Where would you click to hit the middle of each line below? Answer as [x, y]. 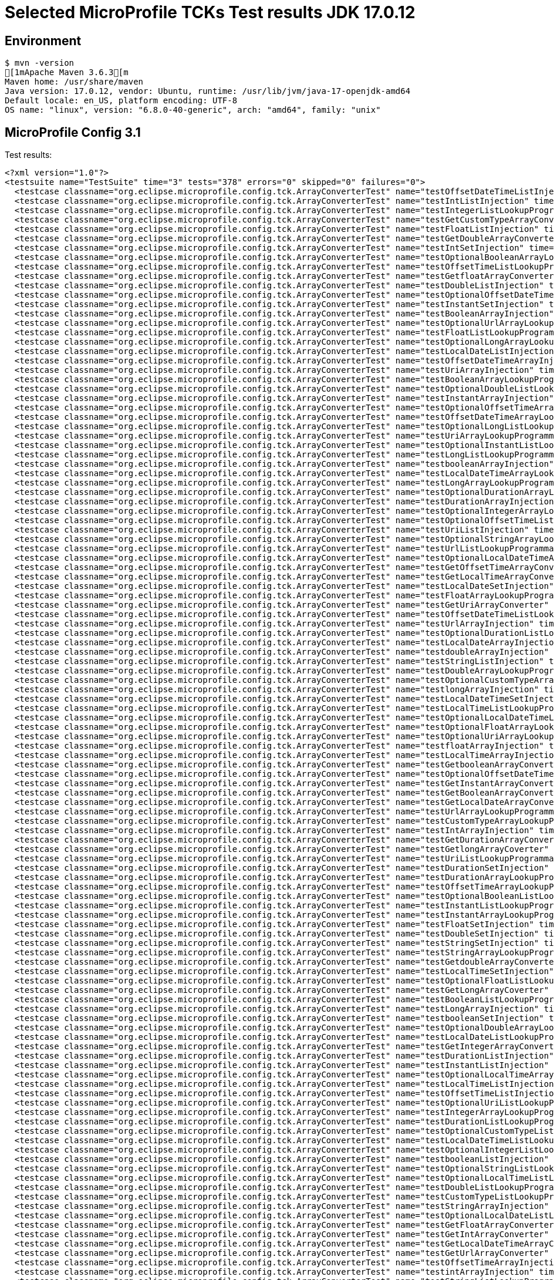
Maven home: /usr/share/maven [74, 82]
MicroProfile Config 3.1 [73, 132]
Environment [43, 41]
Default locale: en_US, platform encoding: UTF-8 [121, 101]
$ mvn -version [40, 63]
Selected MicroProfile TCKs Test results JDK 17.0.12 [210, 12]
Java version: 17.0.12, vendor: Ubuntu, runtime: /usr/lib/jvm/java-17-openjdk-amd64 [208, 91]
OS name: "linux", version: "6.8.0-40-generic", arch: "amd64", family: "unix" [193, 110]
